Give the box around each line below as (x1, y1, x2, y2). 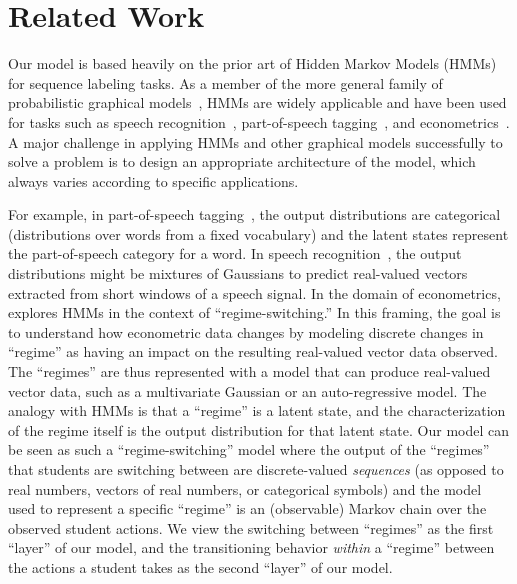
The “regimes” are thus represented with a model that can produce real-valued (8, 361, 491, 382)
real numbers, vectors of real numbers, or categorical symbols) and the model (8, 478, 482, 499)
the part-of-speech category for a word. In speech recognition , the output (8, 243, 462, 264)
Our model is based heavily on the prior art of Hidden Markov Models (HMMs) (8, 53, 497, 74)
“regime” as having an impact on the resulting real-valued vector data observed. (8, 341, 499, 362)
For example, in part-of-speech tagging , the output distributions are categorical (8, 204, 501, 225)
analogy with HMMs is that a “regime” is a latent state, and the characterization (8, 400, 506, 421)
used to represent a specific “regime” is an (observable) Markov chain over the (8, 498, 487, 519)
